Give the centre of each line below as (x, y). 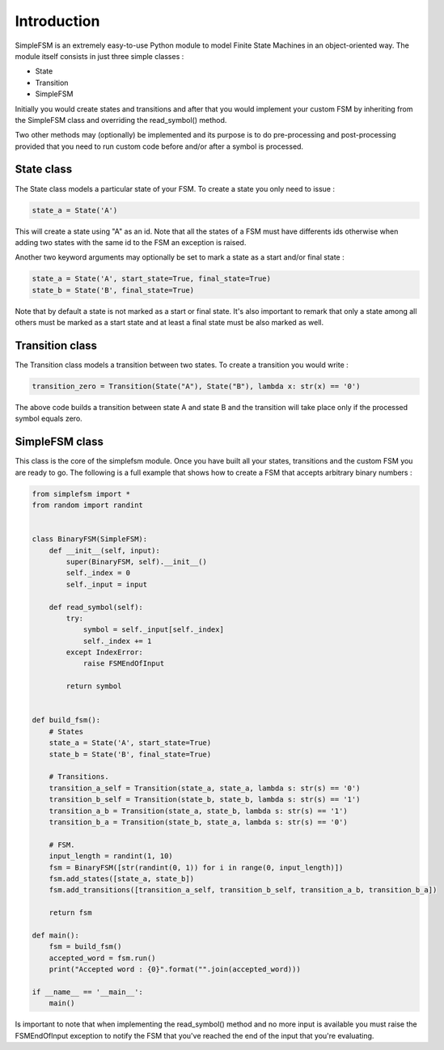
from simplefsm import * (81, 494)
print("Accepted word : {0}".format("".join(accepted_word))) (175, 970)
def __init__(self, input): (105, 550)
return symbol (94, 686)
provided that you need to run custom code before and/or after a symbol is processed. (159, 146)
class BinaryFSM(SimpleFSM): (90, 539)
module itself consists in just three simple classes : (99, 56)
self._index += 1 (117, 641)
